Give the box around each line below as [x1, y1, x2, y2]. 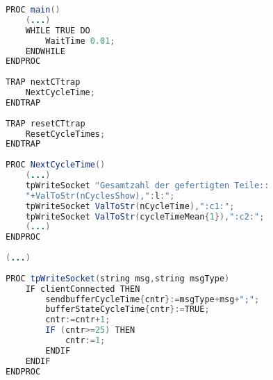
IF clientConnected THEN [25, 283, 140, 294]
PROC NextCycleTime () [6, 160, 106, 170]
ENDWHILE [25, 46, 65, 56]
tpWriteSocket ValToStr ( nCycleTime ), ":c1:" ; [25, 201, 235, 211]
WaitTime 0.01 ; [45, 35, 115, 46]
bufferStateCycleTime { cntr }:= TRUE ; [45, 304, 210, 315]
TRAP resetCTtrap [6, 118, 85, 129]
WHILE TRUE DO [25, 25, 90, 35]
